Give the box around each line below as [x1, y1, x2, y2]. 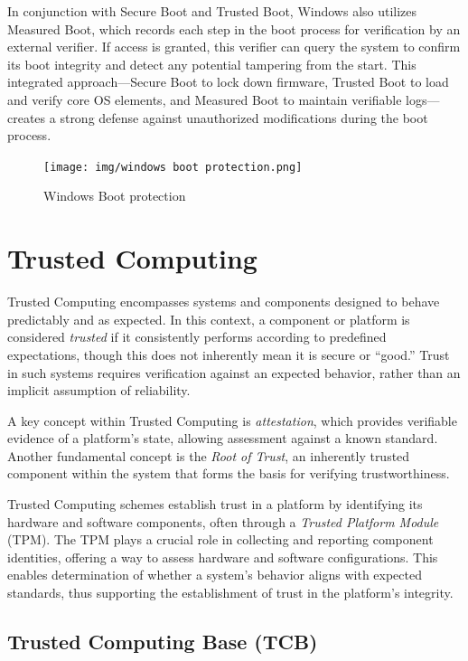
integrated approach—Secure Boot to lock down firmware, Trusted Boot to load [7, 72, 449, 91]
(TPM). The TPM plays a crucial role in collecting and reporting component [7, 530, 434, 549]
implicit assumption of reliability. [7, 381, 191, 400]
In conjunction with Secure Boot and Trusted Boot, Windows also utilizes [7, 2, 417, 20]
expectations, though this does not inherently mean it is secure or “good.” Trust [7, 345, 450, 364]
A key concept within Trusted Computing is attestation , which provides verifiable [7, 411, 457, 430]
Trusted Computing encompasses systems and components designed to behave [7, 292, 440, 311]
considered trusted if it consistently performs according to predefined [7, 327, 387, 346]
